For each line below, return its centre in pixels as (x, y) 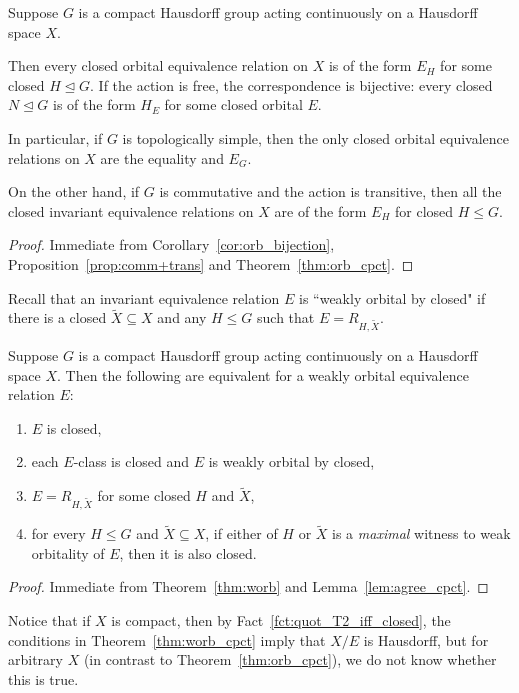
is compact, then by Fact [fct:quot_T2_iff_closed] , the (281, 620)
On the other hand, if (74, 191)
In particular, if (55, 137)
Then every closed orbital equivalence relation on (158, 65)
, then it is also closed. (188, 552)
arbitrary (35, 659)
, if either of (241, 533)
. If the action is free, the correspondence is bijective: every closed (291, 84)
